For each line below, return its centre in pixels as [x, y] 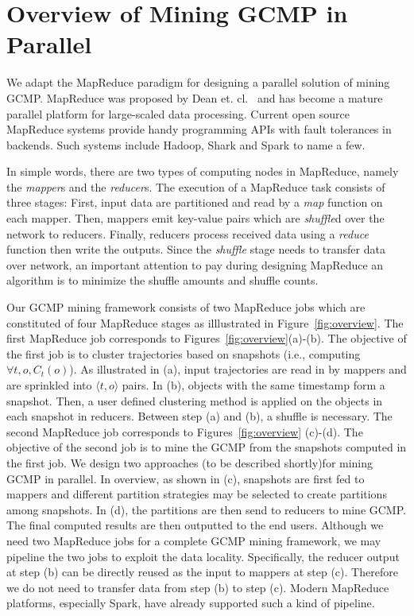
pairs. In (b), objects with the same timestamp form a [253, 385]
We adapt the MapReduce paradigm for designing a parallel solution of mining [198, 82]
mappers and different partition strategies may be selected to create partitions [197, 494]
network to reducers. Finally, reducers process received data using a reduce [188, 233]
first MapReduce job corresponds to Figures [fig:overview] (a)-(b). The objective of [207, 338]
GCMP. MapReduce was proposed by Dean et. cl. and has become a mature [195, 97]
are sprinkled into [49, 385]
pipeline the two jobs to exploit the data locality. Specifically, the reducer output [203, 556]
